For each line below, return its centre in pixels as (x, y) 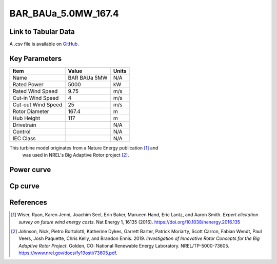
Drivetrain (24, 125)
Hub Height (26, 118)
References (28, 203)
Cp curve (24, 186)
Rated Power (28, 84)
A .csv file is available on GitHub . (44, 44)
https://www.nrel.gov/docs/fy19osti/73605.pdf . (68, 253)
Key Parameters (35, 58)
